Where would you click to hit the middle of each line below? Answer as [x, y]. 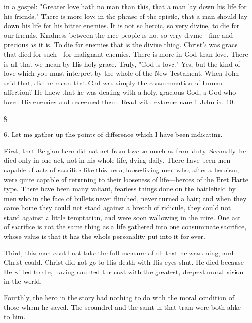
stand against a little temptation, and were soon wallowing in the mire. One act [122, 217]
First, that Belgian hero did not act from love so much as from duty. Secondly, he [125, 150]
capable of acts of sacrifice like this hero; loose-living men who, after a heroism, [122, 169]
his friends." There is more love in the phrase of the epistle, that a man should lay [126, 16]
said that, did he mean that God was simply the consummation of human [113, 82]
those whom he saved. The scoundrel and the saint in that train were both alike [122, 307]
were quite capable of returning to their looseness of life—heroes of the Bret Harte [126, 179]
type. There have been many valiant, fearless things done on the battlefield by [120, 189]
